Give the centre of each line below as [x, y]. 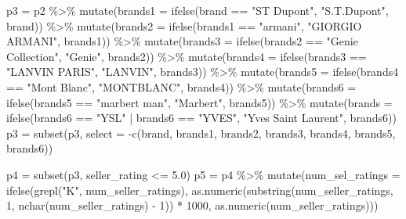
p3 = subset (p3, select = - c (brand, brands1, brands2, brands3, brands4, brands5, [201, 133]
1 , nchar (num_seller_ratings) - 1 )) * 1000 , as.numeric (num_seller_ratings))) [192, 205]
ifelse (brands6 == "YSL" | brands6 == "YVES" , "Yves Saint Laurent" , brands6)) [201, 118]
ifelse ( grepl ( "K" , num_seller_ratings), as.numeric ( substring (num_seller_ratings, [200, 190]
